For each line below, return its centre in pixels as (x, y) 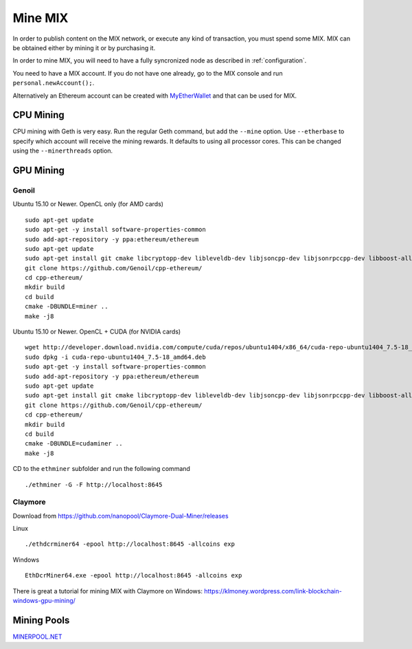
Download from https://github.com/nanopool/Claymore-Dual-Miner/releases (121, 516)
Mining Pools (41, 620)
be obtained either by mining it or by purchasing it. (84, 47)
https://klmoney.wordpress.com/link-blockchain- (273, 591)
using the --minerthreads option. (63, 151)
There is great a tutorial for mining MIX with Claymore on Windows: (107, 591)
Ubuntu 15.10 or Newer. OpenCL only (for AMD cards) (88, 204)
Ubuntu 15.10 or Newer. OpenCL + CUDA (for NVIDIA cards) (97, 332)
